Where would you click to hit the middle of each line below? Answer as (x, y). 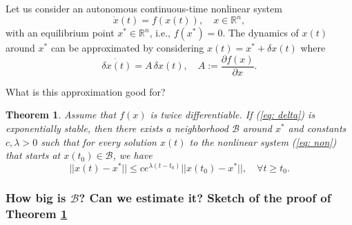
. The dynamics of (261, 33)
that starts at (33, 155)
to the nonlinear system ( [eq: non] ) (263, 141)
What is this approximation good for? (86, 91)
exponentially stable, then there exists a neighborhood (117, 128)
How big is (36, 197)
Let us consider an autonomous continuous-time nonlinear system (144, 8)
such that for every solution (99, 141)
